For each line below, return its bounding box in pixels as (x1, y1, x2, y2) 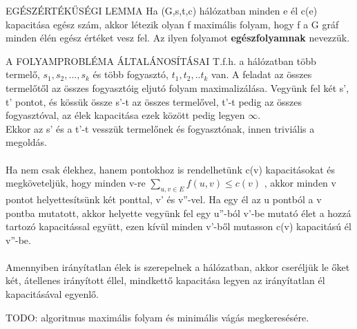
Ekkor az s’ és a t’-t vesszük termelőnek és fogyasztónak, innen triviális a (6, 121, 315, 135)
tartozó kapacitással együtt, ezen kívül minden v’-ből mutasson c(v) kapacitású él (6, 219, 351, 234)
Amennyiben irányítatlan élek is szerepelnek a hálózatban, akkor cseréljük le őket (6, 259, 350, 274)
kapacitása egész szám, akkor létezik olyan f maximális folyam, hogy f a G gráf (6, 17, 339, 31)
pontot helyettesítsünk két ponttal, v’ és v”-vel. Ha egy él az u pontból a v (6, 191, 322, 206)
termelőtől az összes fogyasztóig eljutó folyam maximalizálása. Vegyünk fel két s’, (6, 80, 349, 95)
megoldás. (6, 135, 47, 149)
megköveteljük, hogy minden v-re (6, 176, 146, 190)
